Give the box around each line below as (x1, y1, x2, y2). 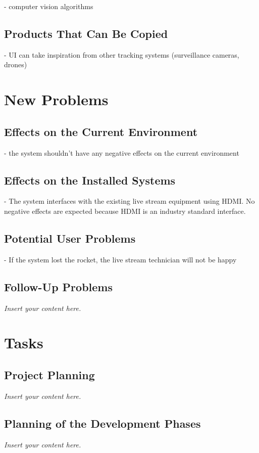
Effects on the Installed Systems (4, 172, 176, 188)
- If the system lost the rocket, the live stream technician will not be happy (4, 254, 237, 264)
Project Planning (4, 367, 95, 382)
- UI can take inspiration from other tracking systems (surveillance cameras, (4, 49, 239, 60)
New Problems (4, 89, 109, 110)
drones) (4, 59, 27, 70)
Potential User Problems (4, 230, 136, 246)
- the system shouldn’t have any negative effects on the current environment (4, 147, 239, 158)
